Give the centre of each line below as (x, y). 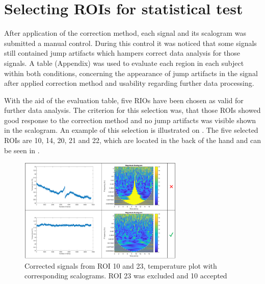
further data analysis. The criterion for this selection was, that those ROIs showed (132, 110)
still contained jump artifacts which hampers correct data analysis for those (122, 53)
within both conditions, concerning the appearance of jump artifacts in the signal (131, 73)
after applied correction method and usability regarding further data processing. (129, 83)
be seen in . (22, 150)
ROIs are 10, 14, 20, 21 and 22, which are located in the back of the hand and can (132, 140)
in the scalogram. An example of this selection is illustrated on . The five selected (131, 130)
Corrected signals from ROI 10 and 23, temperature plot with (121, 265)
